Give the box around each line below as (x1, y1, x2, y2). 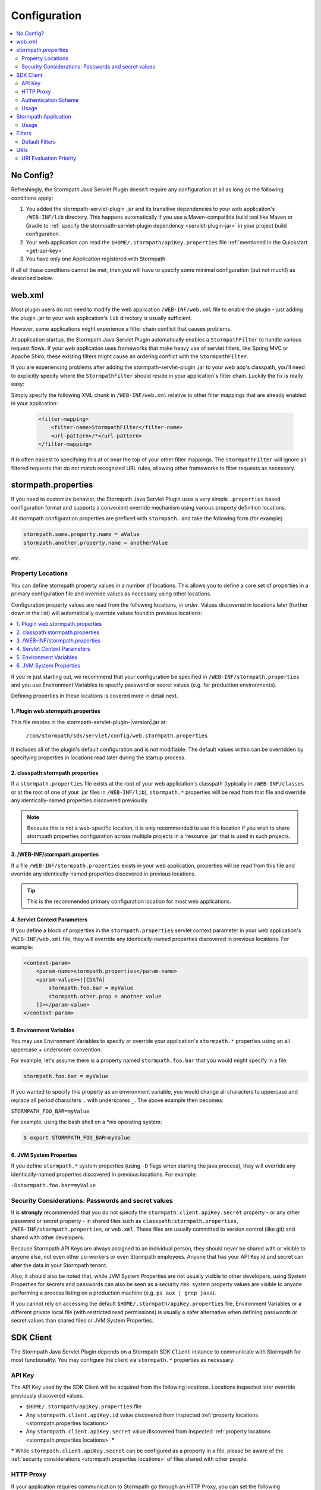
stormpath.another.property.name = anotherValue (23, 539, 168, 546)
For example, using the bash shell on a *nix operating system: (11, 1118, 162, 1126)
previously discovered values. (11, 1392, 84, 1399)
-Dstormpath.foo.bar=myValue (11, 1182, 96, 1189)
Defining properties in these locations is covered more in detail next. (11, 692, 178, 700)
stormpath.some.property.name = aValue (23, 531, 140, 538)
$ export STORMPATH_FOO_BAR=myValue (23, 1134, 131, 1141)
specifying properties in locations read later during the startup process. (11, 754, 186, 761)
